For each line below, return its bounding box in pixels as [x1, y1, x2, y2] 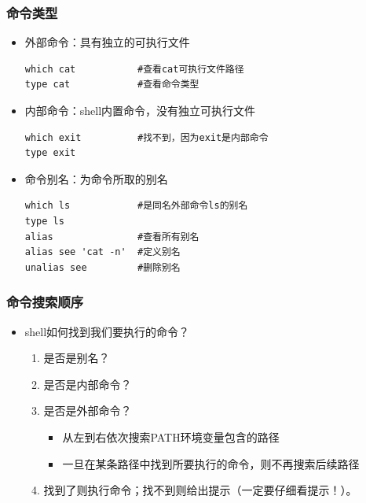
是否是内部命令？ [43, 375, 132, 392]
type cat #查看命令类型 [24, 79, 199, 91]
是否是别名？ [43, 350, 110, 366]
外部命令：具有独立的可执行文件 [24, 34, 190, 50]
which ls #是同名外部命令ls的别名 [24, 200, 248, 212]
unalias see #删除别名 [24, 261, 181, 273]
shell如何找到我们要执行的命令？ [24, 323, 190, 339]
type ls [24, 215, 64, 227]
